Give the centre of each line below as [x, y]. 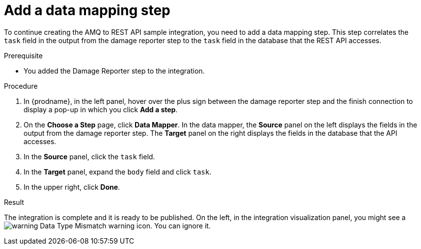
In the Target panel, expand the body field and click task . [118, 172]
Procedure [21, 86]
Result [14, 202]
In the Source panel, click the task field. [89, 156]
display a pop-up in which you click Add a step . [101, 109]
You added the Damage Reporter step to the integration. [114, 71]
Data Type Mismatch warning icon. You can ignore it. [125, 225]
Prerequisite [23, 55]
